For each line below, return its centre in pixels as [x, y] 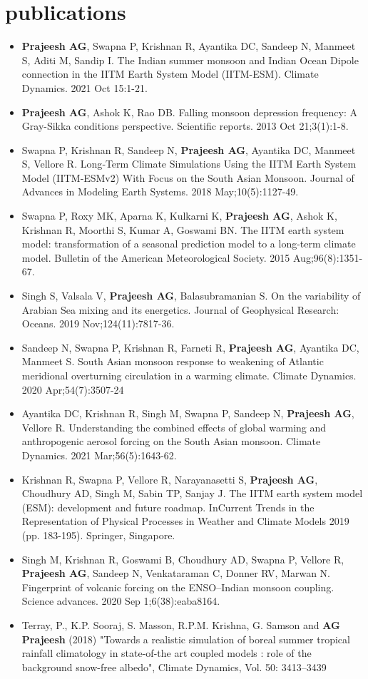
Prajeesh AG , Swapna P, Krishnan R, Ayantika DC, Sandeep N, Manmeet [189, 46]
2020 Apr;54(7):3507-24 [73, 389]
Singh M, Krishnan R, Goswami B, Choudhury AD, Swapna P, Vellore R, [183, 559]
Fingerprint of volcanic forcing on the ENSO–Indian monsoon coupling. [178, 587]
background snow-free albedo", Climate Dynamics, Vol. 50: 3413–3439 [174, 667]
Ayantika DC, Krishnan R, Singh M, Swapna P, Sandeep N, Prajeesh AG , [188, 413]
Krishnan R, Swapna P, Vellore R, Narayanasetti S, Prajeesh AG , [170, 479]
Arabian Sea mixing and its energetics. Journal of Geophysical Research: [180, 309]
